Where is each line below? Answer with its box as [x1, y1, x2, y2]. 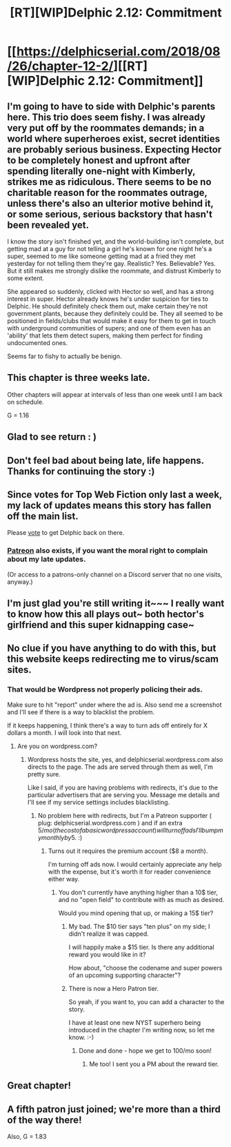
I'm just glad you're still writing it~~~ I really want [7, 598, 225, 609]
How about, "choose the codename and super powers [68, 963, 223, 972]
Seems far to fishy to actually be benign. [7, 352, 122, 360]
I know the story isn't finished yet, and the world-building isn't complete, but [7, 237, 224, 246]
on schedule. [7, 398, 44, 406]
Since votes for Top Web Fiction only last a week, [7, 489, 223, 500]
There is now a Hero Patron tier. [68, 984, 159, 992]
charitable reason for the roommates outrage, [7, 186, 208, 198]
